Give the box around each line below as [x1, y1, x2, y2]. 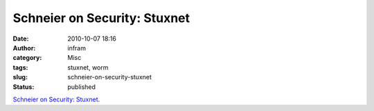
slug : [12, 73, 28, 81]
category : [12, 54, 42, 62]
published [67, 83, 96, 91]
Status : [12, 83, 35, 91]
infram [67, 43, 87, 52]
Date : [12, 34, 29, 43]
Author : [12, 43, 36, 52]
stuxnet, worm [67, 63, 109, 72]
